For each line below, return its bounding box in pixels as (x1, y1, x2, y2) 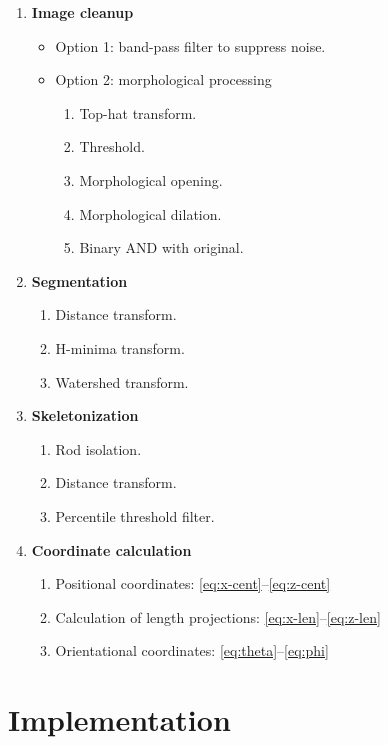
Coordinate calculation (31, 539, 192, 560)
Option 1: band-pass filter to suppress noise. (55, 35, 326, 56)
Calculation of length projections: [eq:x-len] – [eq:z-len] (55, 606, 381, 627)
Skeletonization (31, 405, 139, 426)
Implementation (8, 699, 231, 740)
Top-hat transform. (79, 102, 197, 123)
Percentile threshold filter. (55, 505, 215, 526)
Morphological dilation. (79, 203, 222, 224)
